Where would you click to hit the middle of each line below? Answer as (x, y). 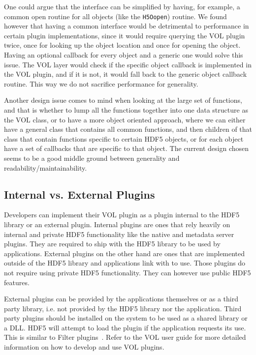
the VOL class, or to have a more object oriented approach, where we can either (125, 119)
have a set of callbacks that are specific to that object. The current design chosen (127, 148)
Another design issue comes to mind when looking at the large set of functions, (123, 100)
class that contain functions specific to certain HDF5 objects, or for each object (124, 138)
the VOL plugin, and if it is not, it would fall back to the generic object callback (126, 74)
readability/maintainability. (46, 167)
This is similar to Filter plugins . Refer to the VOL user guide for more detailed (125, 337)
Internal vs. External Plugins (80, 194)
